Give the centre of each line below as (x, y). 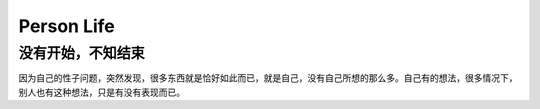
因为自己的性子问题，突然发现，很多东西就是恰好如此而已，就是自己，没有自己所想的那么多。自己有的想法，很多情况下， (268, 78)
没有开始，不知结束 (81, 53)
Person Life (66, 26)
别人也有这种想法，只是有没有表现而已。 (101, 92)
